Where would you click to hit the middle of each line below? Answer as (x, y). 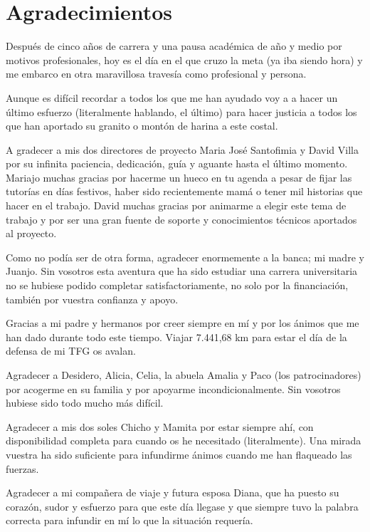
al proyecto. (31, 233)
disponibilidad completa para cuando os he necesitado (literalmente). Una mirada (184, 440)
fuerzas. (22, 468)
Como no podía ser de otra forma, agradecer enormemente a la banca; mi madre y (185, 257)
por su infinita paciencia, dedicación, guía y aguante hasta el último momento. (177, 163)
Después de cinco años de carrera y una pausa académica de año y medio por (174, 46)
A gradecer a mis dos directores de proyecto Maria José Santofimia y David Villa (182, 149)
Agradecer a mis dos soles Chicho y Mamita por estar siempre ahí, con (160, 426)
